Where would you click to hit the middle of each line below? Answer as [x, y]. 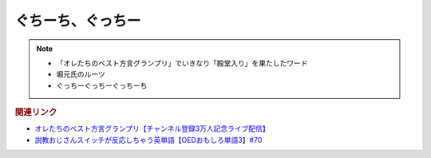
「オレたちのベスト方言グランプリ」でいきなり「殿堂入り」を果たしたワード [182, 63]
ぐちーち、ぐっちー [78, 21]
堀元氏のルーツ [81, 74]
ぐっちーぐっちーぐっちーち [102, 85]
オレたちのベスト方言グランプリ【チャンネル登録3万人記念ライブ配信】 [152, 128]
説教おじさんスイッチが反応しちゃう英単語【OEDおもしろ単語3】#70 [148, 140]
